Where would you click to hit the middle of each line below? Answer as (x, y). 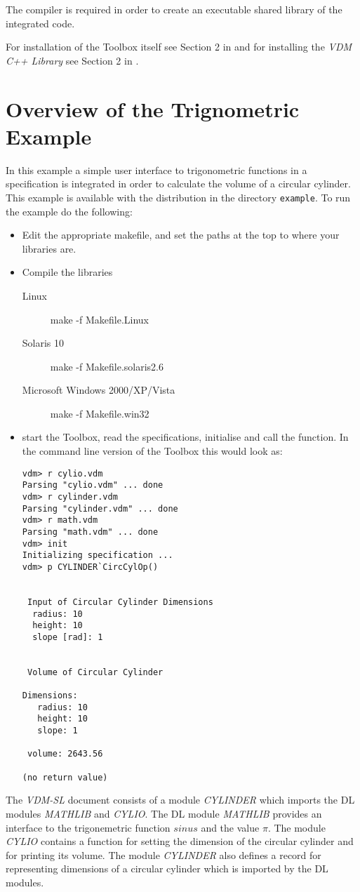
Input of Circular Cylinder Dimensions (120, 602)
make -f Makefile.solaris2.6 (107, 366)
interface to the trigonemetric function (88, 827)
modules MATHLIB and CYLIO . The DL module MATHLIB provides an (164, 813)
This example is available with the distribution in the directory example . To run (178, 197)
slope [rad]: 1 (68, 637)
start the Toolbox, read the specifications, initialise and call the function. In (185, 437)
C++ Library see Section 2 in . (72, 60)
